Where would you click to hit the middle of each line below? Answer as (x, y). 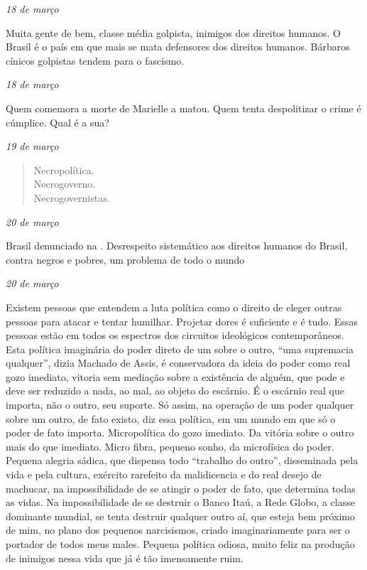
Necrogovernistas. (72, 197)
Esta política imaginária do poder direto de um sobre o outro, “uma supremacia (180, 349)
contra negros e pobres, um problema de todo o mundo (125, 259)
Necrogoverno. (65, 184)
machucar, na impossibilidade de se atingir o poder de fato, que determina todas (181, 488)
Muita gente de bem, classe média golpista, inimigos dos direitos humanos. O (173, 32)
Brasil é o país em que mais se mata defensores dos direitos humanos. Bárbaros (178, 47)
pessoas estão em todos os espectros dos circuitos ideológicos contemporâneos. (175, 335)
